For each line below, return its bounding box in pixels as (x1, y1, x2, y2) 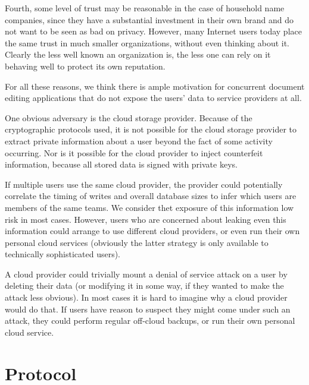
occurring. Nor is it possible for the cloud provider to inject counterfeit (5, 146, 263, 159)
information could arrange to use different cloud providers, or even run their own (5, 225, 300, 237)
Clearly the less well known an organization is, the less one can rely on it (5, 48, 271, 61)
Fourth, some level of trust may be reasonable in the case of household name (5, 2, 285, 14)
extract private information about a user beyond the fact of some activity (5, 134, 273, 147)
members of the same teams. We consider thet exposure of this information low (5, 201, 294, 213)
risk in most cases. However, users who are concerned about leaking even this (5, 213, 286, 225)
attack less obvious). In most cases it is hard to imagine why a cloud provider (5, 291, 288, 304)
